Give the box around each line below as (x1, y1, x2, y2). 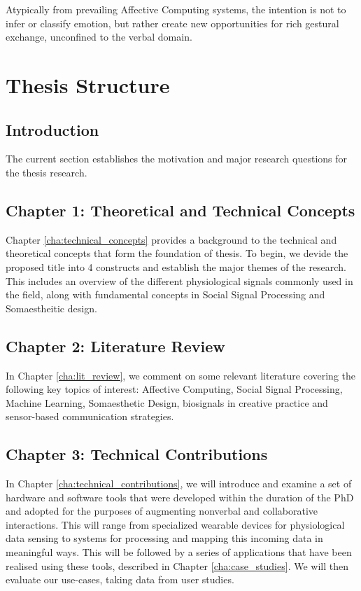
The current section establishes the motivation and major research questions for (6, 151, 348, 166)
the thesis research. (6, 165, 87, 179)
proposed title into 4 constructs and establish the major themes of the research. (6, 259, 346, 274)
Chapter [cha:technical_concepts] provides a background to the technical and (6, 232, 337, 246)
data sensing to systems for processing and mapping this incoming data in (6, 531, 323, 545)
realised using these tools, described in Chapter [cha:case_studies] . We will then (6, 558, 348, 573)
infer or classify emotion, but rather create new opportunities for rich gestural (6, 15, 339, 30)
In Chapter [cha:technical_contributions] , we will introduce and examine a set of (6, 476, 352, 491)
